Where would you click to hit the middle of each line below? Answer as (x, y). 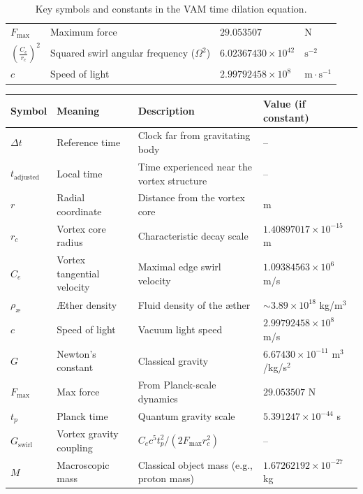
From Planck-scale (177, 385)
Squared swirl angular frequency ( (123, 53)
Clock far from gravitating (194, 135)
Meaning (78, 110)
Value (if (284, 104)
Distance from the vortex (191, 197)
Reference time (89, 142)
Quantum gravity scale (186, 416)
